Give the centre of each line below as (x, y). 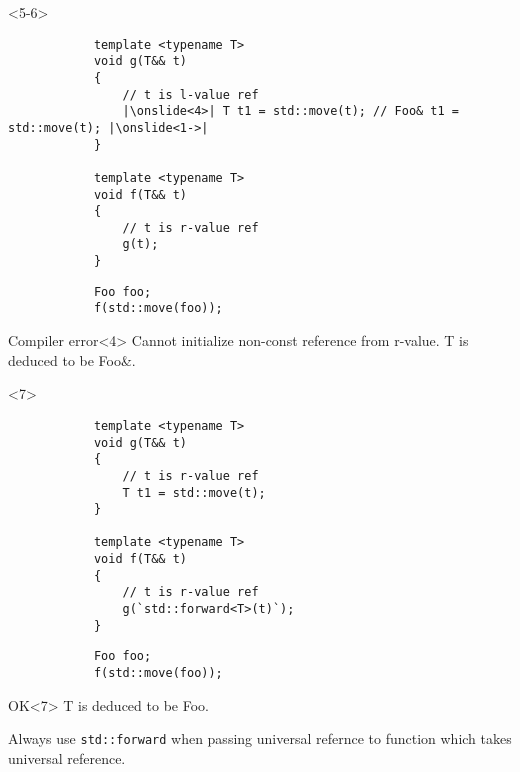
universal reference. (67, 757)
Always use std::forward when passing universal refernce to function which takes (260, 738)
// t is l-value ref (190, 94)
